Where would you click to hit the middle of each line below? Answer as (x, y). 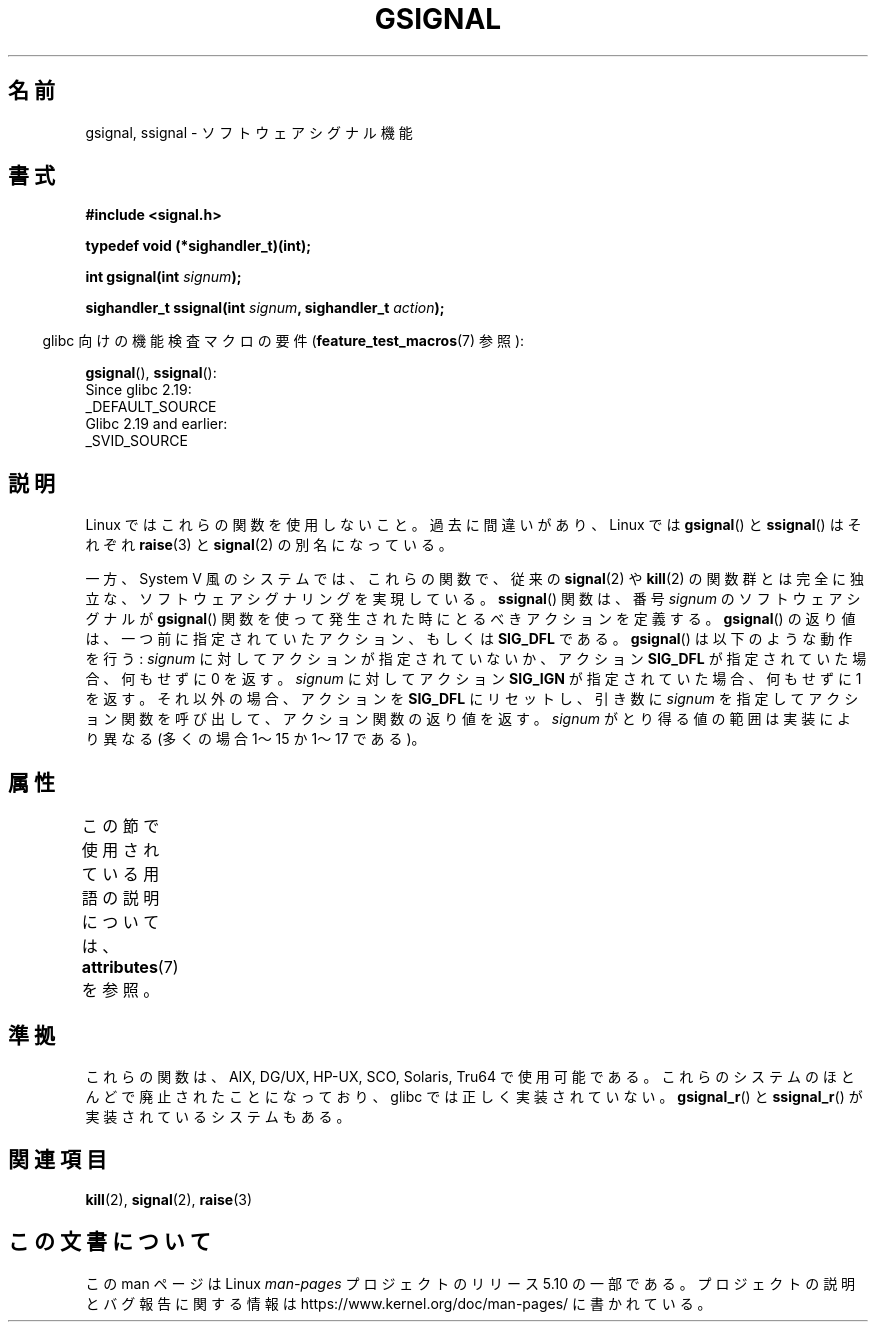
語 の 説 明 (120, 898)
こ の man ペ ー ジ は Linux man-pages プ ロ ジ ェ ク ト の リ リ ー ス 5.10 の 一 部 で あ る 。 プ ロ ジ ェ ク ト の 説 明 (470, 1283)
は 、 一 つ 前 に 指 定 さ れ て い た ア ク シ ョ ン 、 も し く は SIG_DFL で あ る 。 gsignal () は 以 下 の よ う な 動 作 (469, 639)
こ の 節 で (120, 826)
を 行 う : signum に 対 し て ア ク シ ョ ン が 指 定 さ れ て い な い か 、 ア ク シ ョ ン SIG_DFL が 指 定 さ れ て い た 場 (476, 659)
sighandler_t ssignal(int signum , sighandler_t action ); (265, 308)
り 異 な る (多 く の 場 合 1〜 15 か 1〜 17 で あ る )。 (255, 739)
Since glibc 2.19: (138, 390)
